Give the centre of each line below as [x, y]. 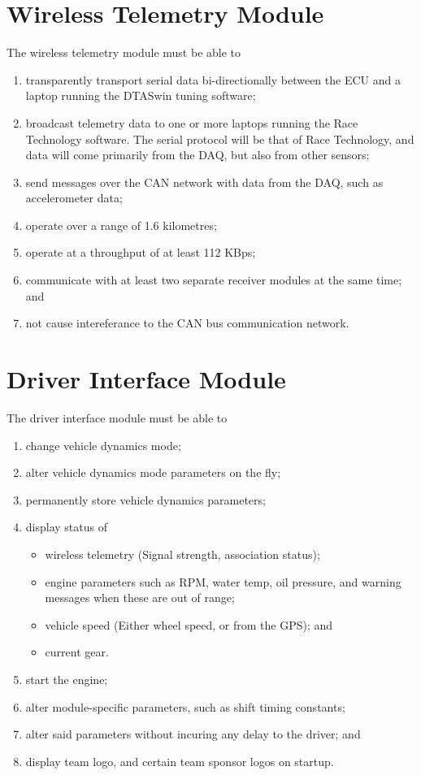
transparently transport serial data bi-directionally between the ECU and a [213, 79]
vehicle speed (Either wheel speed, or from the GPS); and [189, 624]
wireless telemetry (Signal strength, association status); [182, 554]
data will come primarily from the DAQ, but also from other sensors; [197, 155]
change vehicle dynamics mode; [103, 445]
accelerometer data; [74, 198]
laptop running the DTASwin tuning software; [141, 95]
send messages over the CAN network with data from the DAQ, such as [204, 182]
